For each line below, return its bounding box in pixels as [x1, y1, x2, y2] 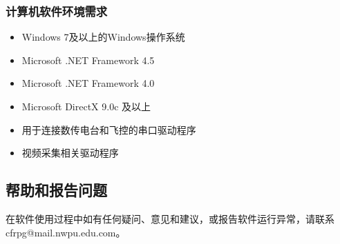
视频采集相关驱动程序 [21, 145, 119, 160]
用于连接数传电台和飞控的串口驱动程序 [21, 122, 196, 136]
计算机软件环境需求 [6, 2, 108, 19]
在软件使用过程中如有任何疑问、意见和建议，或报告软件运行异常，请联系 [6, 211, 334, 225]
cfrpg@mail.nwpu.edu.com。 [6, 225, 126, 239]
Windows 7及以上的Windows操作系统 [21, 30, 185, 44]
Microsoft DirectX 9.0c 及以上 [21, 99, 151, 113]
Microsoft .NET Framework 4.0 [21, 76, 155, 90]
